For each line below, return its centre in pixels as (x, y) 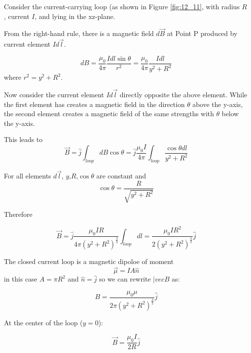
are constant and (121, 176)
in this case (21, 279)
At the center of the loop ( (43, 322)
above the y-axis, (218, 104)
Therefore (18, 214)
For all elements (28, 176)
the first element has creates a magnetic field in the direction (94, 104)
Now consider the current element (54, 95)
